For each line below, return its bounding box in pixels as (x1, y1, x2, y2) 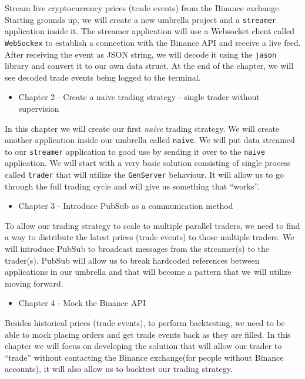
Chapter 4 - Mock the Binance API (18, 297, 146, 309)
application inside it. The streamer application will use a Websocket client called (5, 25, 295, 37)
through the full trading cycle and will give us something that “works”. (5, 179, 260, 192)
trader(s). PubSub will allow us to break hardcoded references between (5, 254, 260, 266)
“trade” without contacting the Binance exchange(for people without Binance (5, 351, 284, 363)
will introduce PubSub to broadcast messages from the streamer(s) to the (5, 242, 270, 255)
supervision (18, 102, 59, 114)
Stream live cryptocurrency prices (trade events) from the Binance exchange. (5, 2, 281, 14)
